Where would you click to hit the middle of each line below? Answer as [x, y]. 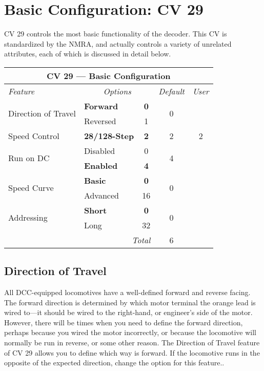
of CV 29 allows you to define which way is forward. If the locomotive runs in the [132, 352]
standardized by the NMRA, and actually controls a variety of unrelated [118, 43]
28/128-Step [109, 135]
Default [171, 91]
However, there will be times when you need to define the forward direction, [124, 322]
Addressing [28, 218]
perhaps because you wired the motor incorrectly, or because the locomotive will [130, 332]
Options [117, 91]
